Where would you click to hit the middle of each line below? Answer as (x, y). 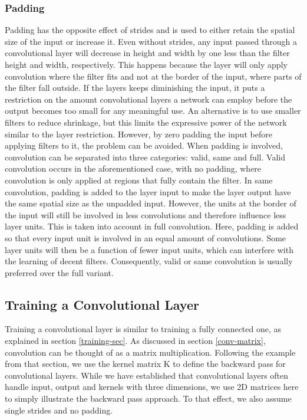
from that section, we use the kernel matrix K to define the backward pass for (145, 364)
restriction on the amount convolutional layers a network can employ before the (148, 99)
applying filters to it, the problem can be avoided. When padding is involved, (144, 145)
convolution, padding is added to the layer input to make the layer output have (148, 191)
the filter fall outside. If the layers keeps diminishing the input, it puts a (135, 88)
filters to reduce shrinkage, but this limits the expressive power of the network (146, 122)
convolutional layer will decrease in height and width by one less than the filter (147, 53)
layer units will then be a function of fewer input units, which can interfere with (149, 249)
